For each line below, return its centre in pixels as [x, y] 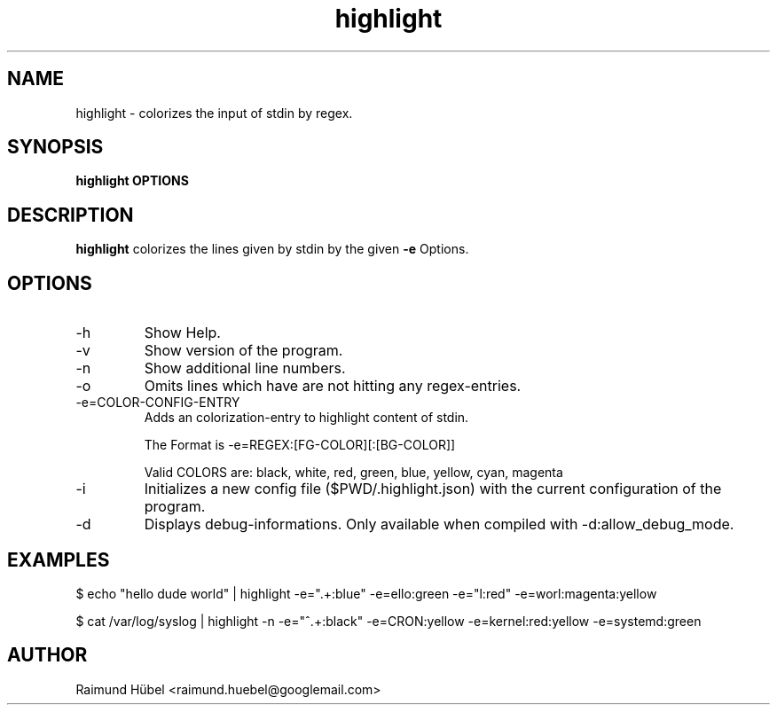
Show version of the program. [243, 351]
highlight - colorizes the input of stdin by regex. [214, 113]
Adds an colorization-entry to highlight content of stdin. [306, 418]
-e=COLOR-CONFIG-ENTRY [158, 403]
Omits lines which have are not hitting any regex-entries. [333, 386]
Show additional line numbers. [245, 368]
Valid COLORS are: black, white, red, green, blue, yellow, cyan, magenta [353, 473]
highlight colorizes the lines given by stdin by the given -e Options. [272, 249]
